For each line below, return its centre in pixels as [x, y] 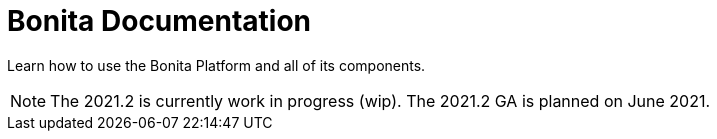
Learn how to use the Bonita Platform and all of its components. [216, 65]
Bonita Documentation [159, 21]
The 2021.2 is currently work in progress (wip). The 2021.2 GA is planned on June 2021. [380, 100]
